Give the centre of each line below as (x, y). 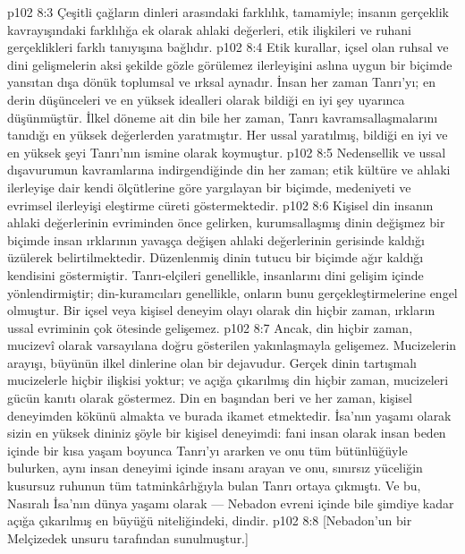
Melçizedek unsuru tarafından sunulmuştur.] (128, 537)
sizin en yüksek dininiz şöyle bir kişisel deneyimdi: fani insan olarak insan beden (227, 433)
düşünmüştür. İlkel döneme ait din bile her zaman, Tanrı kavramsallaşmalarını (223, 117)
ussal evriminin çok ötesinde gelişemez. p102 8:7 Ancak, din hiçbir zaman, (210, 327)
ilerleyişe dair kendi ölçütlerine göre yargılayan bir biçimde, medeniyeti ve (209, 187)
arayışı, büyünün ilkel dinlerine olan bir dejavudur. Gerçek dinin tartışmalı (212, 362)
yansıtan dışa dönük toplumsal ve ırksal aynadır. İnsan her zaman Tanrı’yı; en (221, 82)
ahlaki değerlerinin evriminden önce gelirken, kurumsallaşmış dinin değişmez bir (226, 222)
